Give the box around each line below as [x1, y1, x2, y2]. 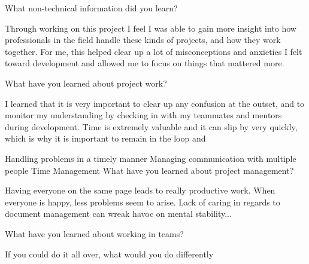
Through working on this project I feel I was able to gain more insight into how [5, 22, 296, 34]
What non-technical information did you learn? [5, 2, 178, 14]
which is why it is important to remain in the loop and [5, 132, 206, 145]
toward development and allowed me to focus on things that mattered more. [5, 57, 284, 69]
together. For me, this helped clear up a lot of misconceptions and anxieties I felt [5, 45, 302, 57]
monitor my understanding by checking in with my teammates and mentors [5, 109, 282, 121]
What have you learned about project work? [5, 76, 167, 89]
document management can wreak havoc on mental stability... [5, 207, 232, 220]
